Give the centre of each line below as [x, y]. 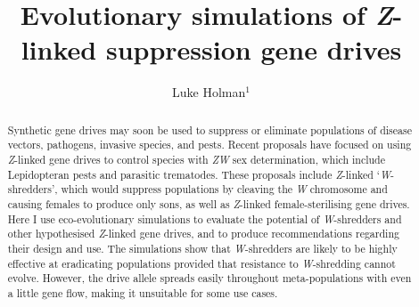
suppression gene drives [254, 49]
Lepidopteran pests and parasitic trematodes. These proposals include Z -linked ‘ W [199, 174]
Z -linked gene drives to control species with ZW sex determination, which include [196, 160]
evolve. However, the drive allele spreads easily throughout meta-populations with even [209, 278]
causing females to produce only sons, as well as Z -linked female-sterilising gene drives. [209, 203]
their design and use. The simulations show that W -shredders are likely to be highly [202, 248]
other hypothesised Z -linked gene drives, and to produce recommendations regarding [203, 234]
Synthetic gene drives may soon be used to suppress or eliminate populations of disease [209, 129]
